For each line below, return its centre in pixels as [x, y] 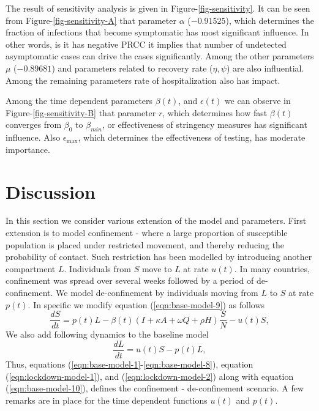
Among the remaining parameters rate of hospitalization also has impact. [143, 80]
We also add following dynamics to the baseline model [107, 334]
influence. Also [33, 137]
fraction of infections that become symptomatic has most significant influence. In [157, 32]
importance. [28, 149]
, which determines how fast [215, 112]
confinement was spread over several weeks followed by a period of [130, 280]
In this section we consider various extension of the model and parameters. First [156, 220]
